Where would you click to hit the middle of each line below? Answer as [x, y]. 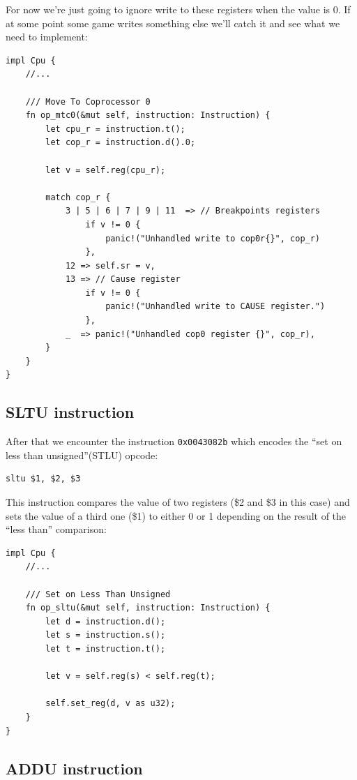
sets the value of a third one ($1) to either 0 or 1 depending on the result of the [176, 515]
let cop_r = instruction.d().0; [121, 143]
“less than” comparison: [56, 529]
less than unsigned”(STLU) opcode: [82, 455]
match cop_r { [78, 197]
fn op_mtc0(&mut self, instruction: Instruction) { [148, 115]
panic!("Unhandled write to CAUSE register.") [215, 307]
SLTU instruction [70, 412]
